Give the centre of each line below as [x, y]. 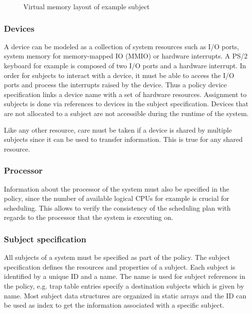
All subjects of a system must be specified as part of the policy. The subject [117, 257]
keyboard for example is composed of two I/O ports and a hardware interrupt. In [125, 65]
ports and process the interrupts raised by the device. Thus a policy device [115, 85]
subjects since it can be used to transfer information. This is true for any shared [123, 139]
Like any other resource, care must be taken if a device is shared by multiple [118, 129]
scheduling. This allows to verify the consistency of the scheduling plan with [117, 207]
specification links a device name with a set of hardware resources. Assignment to [125, 94]
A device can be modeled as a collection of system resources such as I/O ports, [122, 46]
